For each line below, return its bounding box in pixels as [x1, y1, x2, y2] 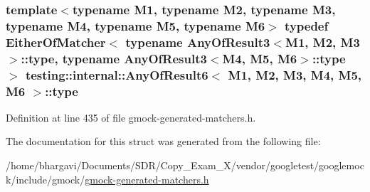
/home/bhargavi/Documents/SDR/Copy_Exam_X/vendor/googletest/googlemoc [6, 158, 364, 173]
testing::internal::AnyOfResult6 [25, 65, 208, 83]
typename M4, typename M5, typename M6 [6, 16, 265, 34]
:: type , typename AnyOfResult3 [21, 49, 207, 67]
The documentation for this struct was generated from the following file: [6, 134, 321, 149]
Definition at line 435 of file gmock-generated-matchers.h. [6, 110, 256, 124]
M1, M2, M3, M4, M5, [228, 65, 362, 83]
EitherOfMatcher [6, 33, 106, 50]
